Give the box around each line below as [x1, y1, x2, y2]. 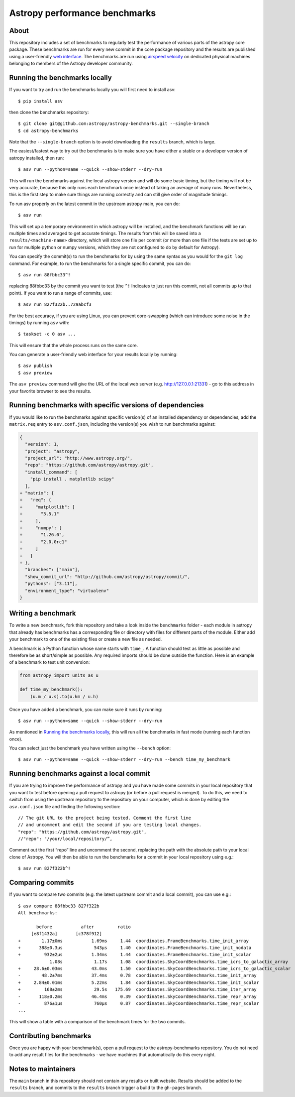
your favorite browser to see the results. [9, 388, 92, 394]
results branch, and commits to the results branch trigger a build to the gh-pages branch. [9, 1085, 202, 1091]
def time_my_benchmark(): [19, 687, 83, 692]
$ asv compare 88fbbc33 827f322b [18, 903, 99, 909]
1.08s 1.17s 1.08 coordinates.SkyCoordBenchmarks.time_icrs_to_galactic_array [49, 959, 289, 965]
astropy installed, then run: [9, 155, 64, 161]
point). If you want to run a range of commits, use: [9, 290, 112, 296]
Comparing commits [9, 878, 74, 887]
